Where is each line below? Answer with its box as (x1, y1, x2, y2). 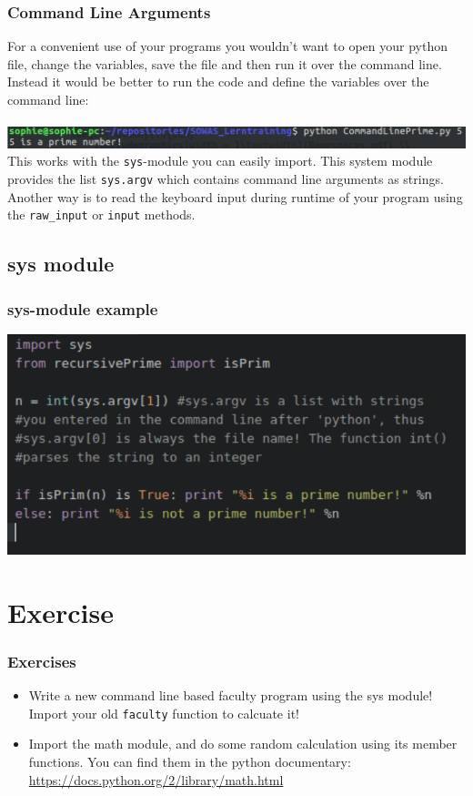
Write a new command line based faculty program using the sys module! (28, 686, 433, 705)
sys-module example (7, 297, 158, 320)
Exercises (7, 649, 76, 672)
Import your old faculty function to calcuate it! (28, 703, 299, 722)
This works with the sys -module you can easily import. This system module (7, 151, 433, 170)
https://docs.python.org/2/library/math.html (28, 770, 284, 789)
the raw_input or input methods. (7, 205, 196, 224)
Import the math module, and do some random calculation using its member (28, 734, 458, 753)
